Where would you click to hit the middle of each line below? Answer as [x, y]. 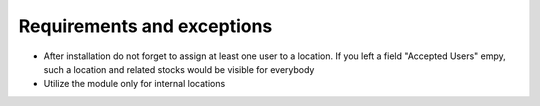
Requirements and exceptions [145, 26]
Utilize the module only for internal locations [134, 84]
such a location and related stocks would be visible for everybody [179, 69]
